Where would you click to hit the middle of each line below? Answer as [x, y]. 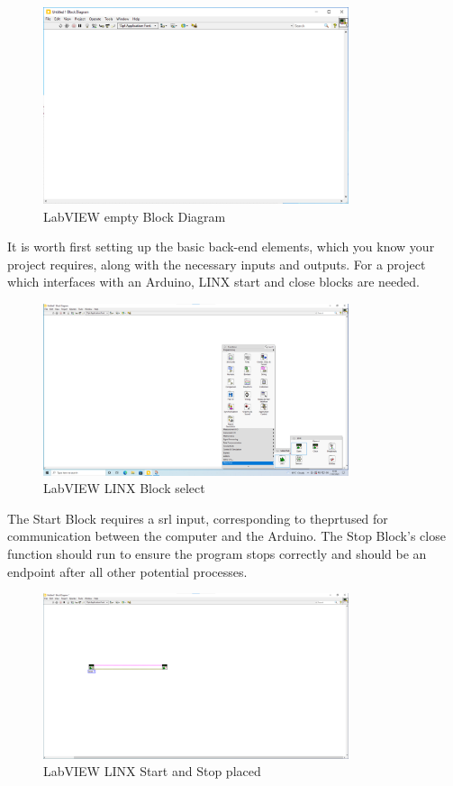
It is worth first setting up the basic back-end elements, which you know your [221, 247]
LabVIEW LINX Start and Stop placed [152, 771]
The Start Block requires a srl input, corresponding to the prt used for [198, 518]
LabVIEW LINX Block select [124, 488]
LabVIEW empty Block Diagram [135, 216]
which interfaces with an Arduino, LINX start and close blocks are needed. [213, 282]
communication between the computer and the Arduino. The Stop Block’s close [226, 536]
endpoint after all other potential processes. [127, 571]
